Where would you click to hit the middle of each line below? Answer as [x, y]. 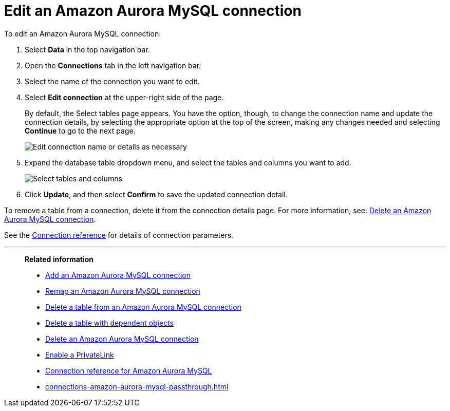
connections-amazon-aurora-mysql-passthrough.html [137, 386]
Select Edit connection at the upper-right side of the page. [124, 97]
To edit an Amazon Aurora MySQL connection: [83, 33]
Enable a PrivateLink [80, 354]
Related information [59, 259]
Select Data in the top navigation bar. [87, 49]
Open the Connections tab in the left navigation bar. [113, 65]
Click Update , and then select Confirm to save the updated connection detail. [156, 194]
